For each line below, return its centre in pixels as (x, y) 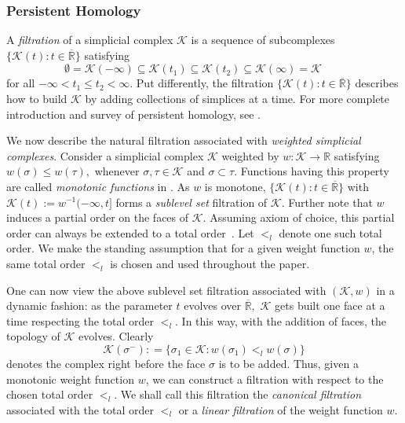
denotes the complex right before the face (106, 363)
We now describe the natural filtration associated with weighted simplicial (184, 140)
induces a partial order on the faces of (98, 217)
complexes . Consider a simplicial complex (105, 155)
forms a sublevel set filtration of (192, 202)
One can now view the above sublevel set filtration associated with (166, 290)
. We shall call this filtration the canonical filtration (238, 394)
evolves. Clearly (116, 336)
